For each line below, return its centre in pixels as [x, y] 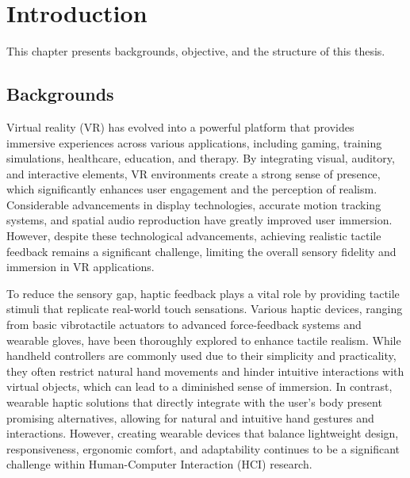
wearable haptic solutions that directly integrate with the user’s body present [194, 402]
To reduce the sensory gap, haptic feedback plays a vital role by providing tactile [203, 293]
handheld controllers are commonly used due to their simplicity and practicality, [201, 356]
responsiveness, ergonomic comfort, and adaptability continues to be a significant [203, 448]
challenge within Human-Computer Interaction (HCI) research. [159, 464]
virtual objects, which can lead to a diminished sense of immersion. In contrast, [199, 386]
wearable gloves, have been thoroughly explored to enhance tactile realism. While [204, 340]
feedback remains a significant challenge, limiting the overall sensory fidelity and [201, 251]
